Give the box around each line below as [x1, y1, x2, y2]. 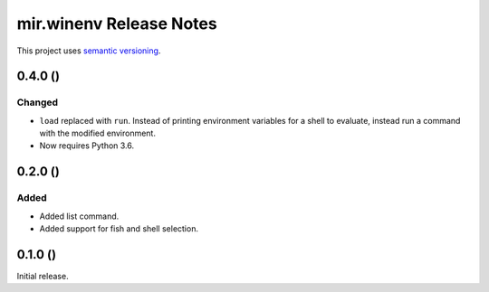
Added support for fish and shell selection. [39, 223, 199, 234]
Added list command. [39, 211, 120, 221]
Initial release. [16, 270, 69, 281]
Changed [16, 96, 59, 108]
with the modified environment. [39, 127, 156, 139]
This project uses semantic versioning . [16, 45, 161, 56]
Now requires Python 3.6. [39, 140, 135, 151]
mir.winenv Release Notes [16, 14, 217, 33]
